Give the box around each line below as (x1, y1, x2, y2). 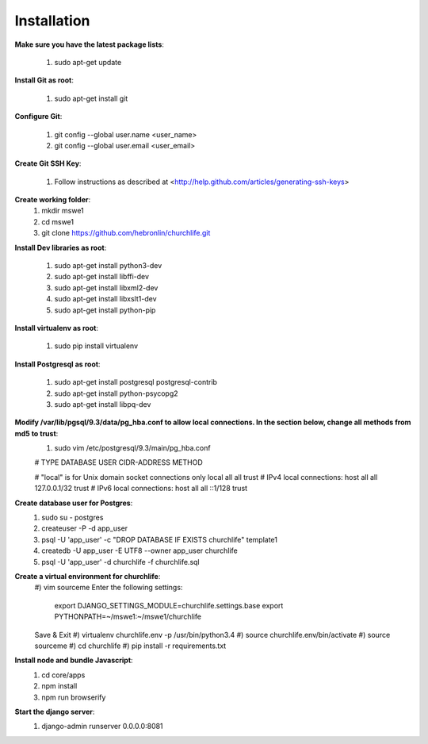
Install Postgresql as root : (14, 359, 101, 369)
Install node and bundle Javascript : (14, 655, 134, 665)
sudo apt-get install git (54, 94, 128, 103)
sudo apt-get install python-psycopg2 (54, 389, 178, 398)
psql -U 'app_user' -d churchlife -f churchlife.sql (41, 557, 200, 566)
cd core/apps (41, 670, 86, 680)
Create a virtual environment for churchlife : (14, 572, 161, 581)
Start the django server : (14, 707, 95, 716)
